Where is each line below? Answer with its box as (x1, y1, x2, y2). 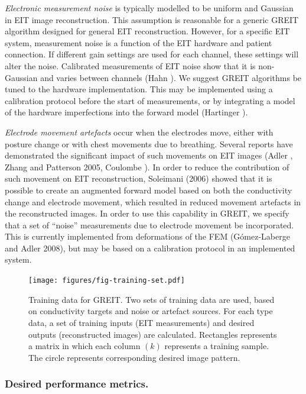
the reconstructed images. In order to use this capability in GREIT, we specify (5, 207, 289, 219)
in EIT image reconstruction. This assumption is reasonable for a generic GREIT (5, 13, 299, 25)
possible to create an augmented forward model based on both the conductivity (5, 183, 292, 196)
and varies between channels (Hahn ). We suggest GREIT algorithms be (40, 71, 302, 83)
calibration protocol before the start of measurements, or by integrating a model (5, 94, 295, 106)
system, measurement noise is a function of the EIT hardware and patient (5, 36, 272, 49)
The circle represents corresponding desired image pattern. (28, 351, 240, 363)
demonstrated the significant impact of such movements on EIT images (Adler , (5, 149, 293, 162)
